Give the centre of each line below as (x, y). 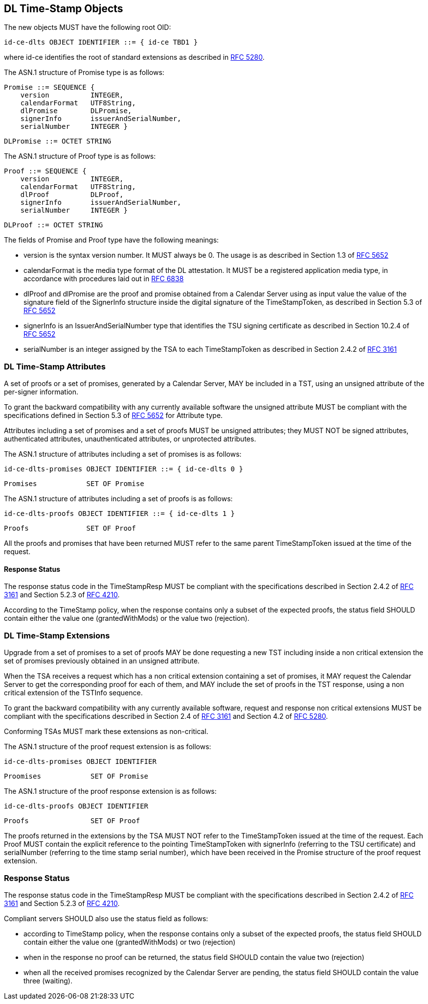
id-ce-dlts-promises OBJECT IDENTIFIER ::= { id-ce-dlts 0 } (124, 469)
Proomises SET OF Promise (76, 776)
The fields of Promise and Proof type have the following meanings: (112, 240)
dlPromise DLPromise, (76, 111)
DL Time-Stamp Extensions (57, 635)
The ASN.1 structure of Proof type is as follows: (80, 156)
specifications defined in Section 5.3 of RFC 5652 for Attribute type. (113, 416)
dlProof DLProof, (72, 195)
